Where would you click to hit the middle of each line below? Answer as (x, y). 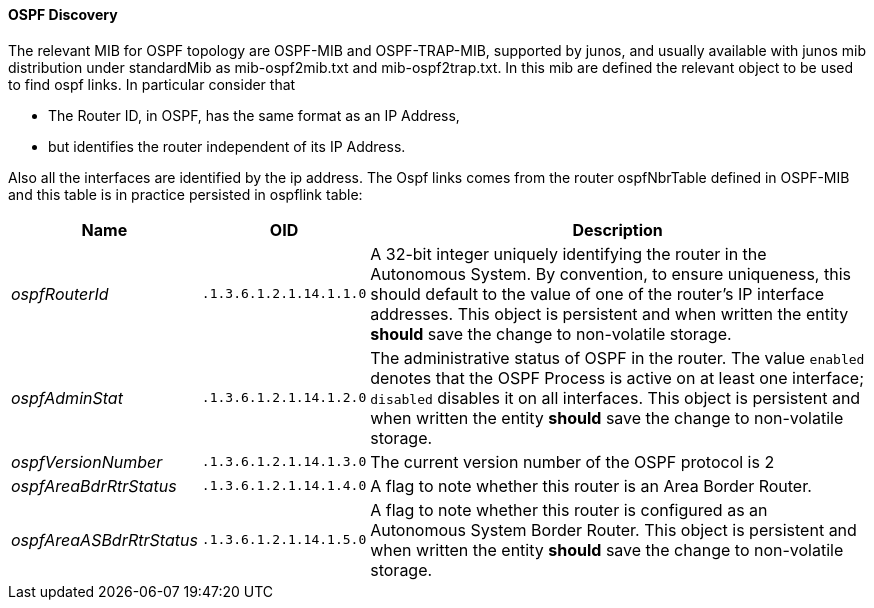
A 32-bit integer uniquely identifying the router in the (568, 253)
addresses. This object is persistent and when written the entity (609, 313)
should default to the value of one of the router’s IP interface (597, 293)
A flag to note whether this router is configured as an (569, 509)
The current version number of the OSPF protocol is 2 (572, 461)
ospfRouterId (60, 293)
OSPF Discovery (63, 14)
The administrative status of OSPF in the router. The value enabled (617, 357)
